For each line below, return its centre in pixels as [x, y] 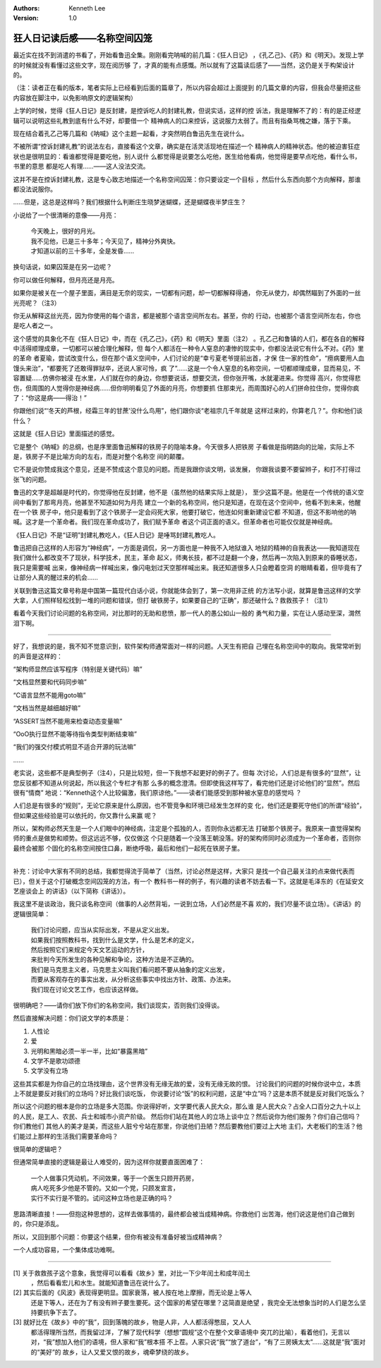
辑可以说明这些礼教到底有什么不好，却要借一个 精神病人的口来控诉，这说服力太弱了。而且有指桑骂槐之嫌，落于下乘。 [184, 121]
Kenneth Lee [87, 8]
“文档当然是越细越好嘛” [47, 708]
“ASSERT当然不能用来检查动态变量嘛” [68, 721]
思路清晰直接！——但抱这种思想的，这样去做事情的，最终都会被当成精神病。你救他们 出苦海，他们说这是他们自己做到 [184, 1213]
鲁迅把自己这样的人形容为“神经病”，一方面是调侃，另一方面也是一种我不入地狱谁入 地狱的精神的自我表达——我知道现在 [187, 548]
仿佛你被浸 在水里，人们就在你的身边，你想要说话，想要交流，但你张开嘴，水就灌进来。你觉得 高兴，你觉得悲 [202, 378]
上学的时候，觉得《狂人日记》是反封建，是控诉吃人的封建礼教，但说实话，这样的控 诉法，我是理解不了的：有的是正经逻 [187, 111]
